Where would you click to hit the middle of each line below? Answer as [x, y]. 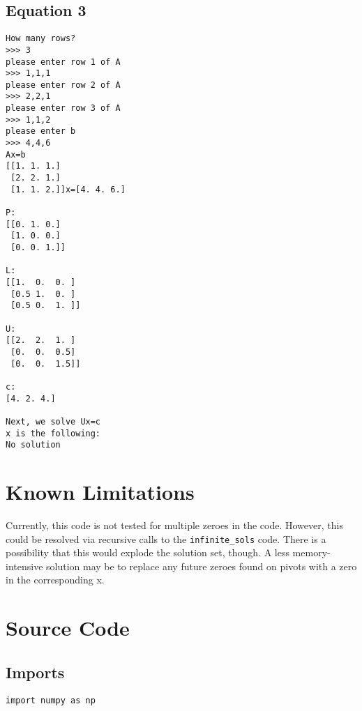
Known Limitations [100, 492]
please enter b [41, 131]
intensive [24, 566]
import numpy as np [51, 700]
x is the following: [53, 433]
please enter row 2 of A [63, 85]
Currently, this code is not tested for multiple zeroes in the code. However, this [174, 525]
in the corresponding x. [55, 580]
